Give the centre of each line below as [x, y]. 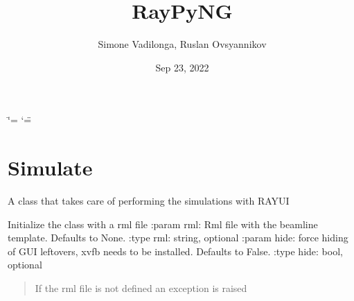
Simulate [50, 167]
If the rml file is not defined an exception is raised [141, 288]
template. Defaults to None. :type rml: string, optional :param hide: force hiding [178, 238]
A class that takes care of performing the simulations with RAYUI [149, 201]
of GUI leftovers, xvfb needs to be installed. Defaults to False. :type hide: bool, [175, 251]
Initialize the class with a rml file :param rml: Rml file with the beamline [163, 224]
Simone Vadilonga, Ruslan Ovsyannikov [182, 44]
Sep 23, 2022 [182, 67]
